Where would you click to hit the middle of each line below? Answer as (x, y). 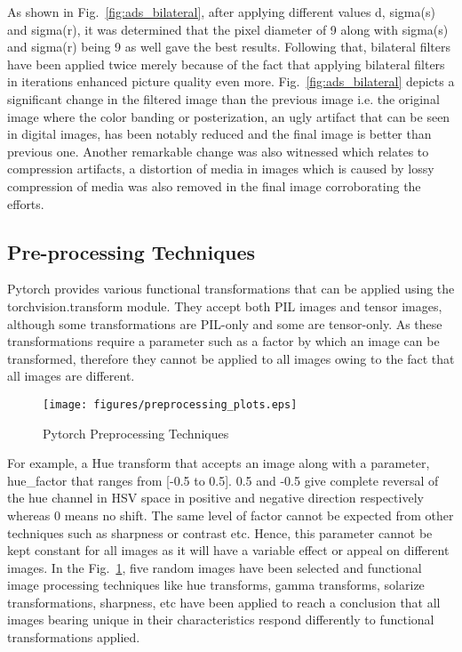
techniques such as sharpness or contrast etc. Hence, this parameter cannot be (220, 532)
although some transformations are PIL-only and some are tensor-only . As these (225, 323)
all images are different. (71, 376)
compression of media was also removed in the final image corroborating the (214, 185)
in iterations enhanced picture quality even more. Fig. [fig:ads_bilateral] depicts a (231, 81)
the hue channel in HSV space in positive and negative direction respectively (215, 498)
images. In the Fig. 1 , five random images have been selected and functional (215, 567)
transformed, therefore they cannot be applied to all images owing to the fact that (231, 358)
